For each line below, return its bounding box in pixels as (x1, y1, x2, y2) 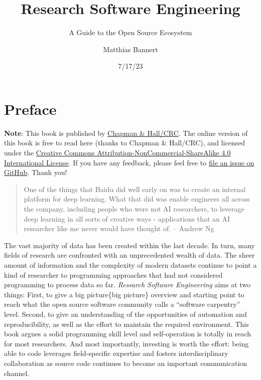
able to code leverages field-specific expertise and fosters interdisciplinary (4, 348, 228, 358)
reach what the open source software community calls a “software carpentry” (4, 299, 240, 309)
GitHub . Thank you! (4, 167, 67, 177)
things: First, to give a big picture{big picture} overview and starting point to (4, 289, 244, 299)
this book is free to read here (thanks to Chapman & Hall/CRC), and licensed (4, 137, 245, 148)
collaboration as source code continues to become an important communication (4, 357, 247, 368)
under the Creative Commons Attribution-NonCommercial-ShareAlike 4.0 (4, 147, 231, 158)
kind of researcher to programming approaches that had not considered (4, 269, 223, 280)
